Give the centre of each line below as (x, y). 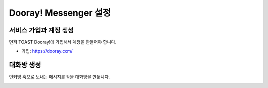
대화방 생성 (25, 65)
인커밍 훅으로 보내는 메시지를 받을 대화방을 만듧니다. (60, 77)
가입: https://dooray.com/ (47, 51)
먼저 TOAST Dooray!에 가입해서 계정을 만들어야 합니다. (63, 42)
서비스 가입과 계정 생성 (42, 30)
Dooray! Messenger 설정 (60, 13)
